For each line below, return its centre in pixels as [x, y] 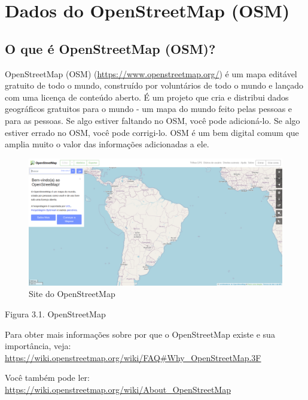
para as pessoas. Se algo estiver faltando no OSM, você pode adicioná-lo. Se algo [153, 120]
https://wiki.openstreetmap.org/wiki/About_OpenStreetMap [118, 389]
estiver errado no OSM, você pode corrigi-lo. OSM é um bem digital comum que [152, 132]
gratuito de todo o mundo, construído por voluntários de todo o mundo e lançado [154, 85]
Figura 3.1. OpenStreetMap [55, 313]
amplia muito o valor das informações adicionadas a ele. [107, 144]
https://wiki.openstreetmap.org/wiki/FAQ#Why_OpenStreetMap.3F [133, 357]
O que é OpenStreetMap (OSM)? [110, 48]
